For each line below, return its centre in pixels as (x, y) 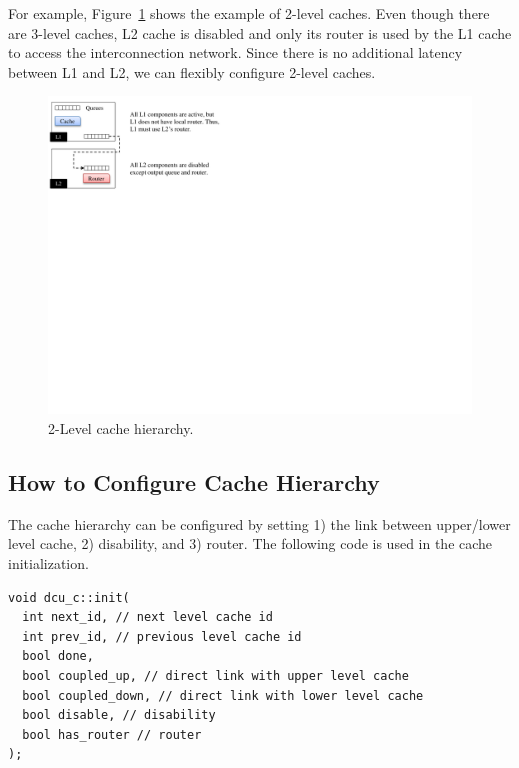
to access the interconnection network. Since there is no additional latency (235, 52)
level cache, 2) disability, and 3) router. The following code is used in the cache (250, 543)
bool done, (58, 656)
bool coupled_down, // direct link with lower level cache (223, 695)
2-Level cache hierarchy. (121, 427)
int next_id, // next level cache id (147, 617)
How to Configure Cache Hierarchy (194, 481)
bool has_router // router (112, 734)
